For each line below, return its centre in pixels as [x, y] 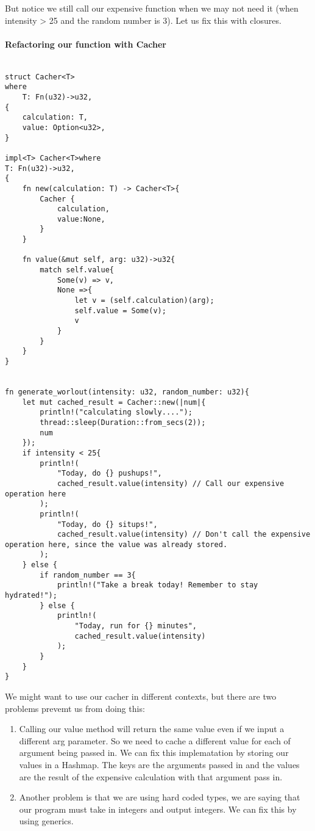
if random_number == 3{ [88, 575]
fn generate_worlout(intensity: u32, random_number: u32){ [127, 392]
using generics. [46, 821]
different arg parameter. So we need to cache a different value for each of [155, 740]
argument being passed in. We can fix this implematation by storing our [154, 753]
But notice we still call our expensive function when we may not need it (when [152, 8]
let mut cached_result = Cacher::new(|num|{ [114, 402]
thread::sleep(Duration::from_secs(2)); [123, 422]
